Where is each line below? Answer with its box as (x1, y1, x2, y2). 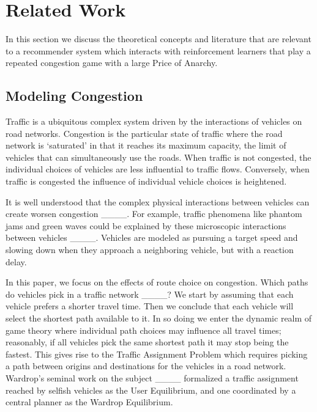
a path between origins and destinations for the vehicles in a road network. (6, 359, 286, 372)
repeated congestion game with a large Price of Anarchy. (6, 56, 218, 69)
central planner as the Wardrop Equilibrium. (6, 395, 173, 408)
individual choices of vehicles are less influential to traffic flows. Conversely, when (6, 163, 310, 175)
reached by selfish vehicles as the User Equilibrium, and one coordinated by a (6, 383, 296, 396)
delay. (6, 255, 27, 268)
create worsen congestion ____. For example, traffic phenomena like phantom (6, 207, 302, 220)
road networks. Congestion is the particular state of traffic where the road (6, 127, 283, 139)
